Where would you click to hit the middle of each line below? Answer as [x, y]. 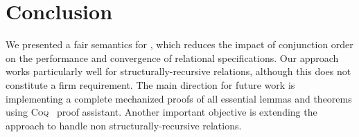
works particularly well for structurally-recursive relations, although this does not [178, 71]
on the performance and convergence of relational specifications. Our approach [172, 57]
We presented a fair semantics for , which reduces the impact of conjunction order [179, 44]
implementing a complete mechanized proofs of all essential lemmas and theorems [179, 98]
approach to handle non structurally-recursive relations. [124, 125]
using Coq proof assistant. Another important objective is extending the [161, 112]
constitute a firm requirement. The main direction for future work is [150, 84]
